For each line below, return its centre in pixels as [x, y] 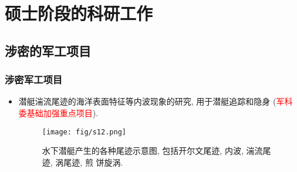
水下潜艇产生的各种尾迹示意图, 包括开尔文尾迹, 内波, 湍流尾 [156, 151]
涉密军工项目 [34, 80]
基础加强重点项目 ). [63, 112]
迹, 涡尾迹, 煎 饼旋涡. [82, 162]
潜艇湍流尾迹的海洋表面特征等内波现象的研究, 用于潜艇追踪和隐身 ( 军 [151, 101]
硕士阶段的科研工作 [79, 13]
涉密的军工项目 [48, 50]
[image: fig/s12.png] [84, 132]
